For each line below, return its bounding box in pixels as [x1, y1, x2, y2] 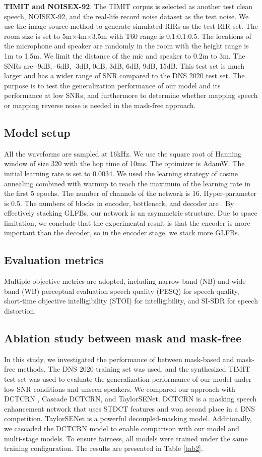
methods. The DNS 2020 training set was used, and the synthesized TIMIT [17, 364, 250, 374]
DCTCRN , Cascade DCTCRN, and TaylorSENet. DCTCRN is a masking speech [4, 393, 257, 404]
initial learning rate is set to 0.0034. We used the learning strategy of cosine [4, 168, 238, 178]
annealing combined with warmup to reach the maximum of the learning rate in [4, 178, 250, 188]
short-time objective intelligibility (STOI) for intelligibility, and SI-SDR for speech [4, 295, 258, 306]
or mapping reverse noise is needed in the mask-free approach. [4, 99, 196, 110]
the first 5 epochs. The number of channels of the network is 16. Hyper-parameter [4, 188, 257, 198]
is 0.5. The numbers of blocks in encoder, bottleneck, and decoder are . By [4, 197, 234, 208]
